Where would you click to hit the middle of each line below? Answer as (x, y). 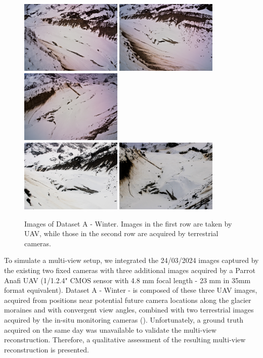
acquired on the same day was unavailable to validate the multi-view (110, 329)
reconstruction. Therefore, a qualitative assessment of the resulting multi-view (125, 340)
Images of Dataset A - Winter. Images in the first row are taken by (128, 223)
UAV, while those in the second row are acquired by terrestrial (121, 233)
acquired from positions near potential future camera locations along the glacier (128, 300)
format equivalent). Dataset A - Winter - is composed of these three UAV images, (131, 290)
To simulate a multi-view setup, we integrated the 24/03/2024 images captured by (131, 260)
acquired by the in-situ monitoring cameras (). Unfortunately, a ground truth (124, 319)
